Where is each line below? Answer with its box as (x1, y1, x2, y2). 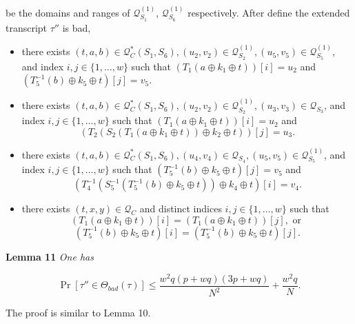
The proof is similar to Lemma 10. (6, 305, 151, 320)
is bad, (62, 20, 91, 34)
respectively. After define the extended (187, 5, 350, 19)
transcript (6, 20, 48, 34)
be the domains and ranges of (6, 5, 130, 19)
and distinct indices (139, 201, 222, 216)
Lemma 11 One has (6, 249, 94, 263)
